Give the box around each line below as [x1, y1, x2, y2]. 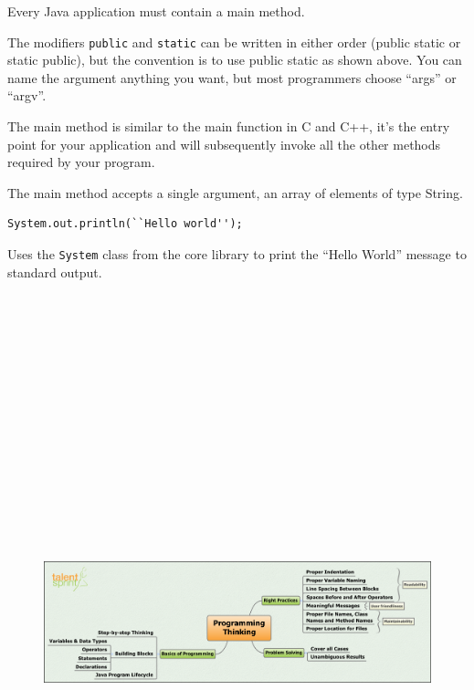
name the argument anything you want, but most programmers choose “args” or [7, 68, 457, 87]
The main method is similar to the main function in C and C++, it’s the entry [7, 117, 450, 136]
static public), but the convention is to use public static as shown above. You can [7, 50, 462, 69]
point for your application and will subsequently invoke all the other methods [7, 134, 441, 153]
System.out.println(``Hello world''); [7, 217, 243, 231]
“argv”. [7, 86, 47, 105]
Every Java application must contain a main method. [7, 2, 305, 20]
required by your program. [7, 152, 155, 172]
